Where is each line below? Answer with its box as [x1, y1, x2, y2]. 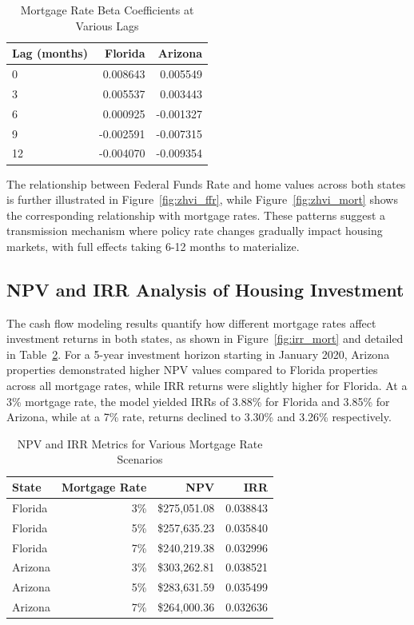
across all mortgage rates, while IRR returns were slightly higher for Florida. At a [6, 377, 408, 394]
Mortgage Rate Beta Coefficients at [20, 2, 194, 18]
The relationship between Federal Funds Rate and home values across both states [6, 175, 406, 192]
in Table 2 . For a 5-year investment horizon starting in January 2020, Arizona [6, 345, 390, 362]
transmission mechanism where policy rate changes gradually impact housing [6, 222, 383, 239]
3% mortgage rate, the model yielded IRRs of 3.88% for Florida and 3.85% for [6, 392, 390, 409]
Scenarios [117, 451, 163, 468]
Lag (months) [12, 45, 88, 62]
